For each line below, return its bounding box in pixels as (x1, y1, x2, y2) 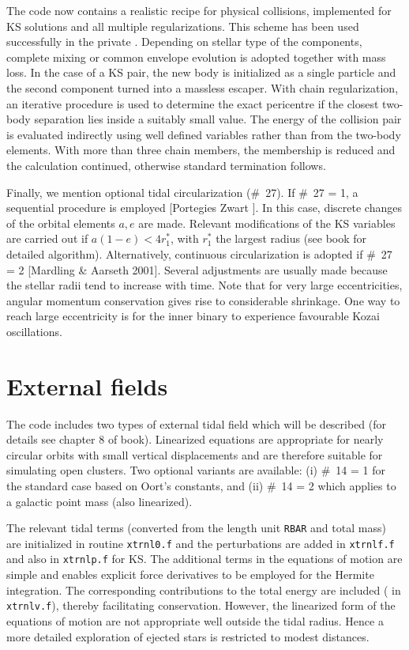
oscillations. (6, 323, 62, 339)
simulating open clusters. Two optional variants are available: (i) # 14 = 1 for (6, 462, 385, 478)
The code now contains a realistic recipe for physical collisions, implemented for (6, 2, 392, 18)
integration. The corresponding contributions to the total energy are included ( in (6, 581, 401, 598)
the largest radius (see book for (216, 230, 367, 247)
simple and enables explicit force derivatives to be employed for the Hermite (6, 566, 374, 583)
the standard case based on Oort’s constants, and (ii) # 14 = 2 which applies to (6, 477, 396, 493)
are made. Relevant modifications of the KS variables (138, 214, 396, 231)
